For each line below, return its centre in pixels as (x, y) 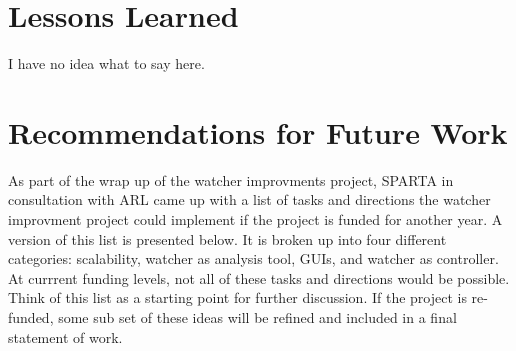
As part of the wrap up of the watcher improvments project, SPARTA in (231, 179)
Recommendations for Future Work (258, 131)
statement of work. (65, 336)
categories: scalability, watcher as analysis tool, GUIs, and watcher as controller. (253, 258)
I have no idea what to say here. (106, 63)
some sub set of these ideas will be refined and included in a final (257, 317)
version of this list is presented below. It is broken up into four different (227, 238)
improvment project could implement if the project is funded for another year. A (255, 219)
